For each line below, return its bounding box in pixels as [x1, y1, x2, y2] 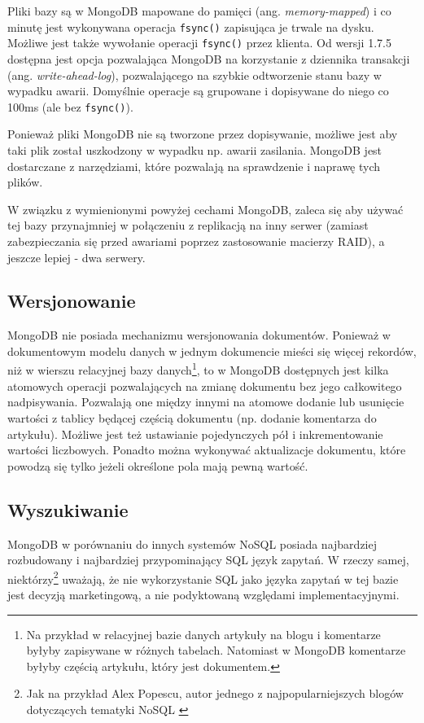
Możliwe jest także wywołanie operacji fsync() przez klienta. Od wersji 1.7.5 [7, 34, 391, 51]
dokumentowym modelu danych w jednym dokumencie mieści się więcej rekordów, [7, 342, 417, 359]
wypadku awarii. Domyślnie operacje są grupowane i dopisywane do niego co [7, 82, 389, 99]
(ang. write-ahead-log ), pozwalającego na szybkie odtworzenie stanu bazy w [7, 66, 382, 83]
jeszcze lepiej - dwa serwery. [7, 248, 146, 265]
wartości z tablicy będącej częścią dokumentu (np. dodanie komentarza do [7, 409, 377, 426]
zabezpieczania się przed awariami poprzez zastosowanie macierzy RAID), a [7, 232, 385, 249]
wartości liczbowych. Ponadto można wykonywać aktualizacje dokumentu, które [7, 441, 406, 458]
